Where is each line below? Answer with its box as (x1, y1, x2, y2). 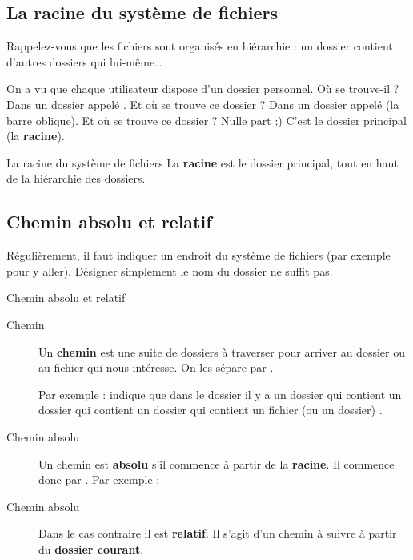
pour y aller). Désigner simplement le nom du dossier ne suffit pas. (6, 262, 333, 279)
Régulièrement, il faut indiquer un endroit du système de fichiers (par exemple (6, 247, 391, 264)
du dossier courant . (38, 540, 144, 557)
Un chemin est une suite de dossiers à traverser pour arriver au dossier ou (38, 343, 405, 360)
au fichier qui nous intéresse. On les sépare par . (38, 359, 274, 376)
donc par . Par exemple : (38, 471, 160, 488)
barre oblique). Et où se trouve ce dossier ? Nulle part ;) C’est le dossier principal (6, 111, 407, 128)
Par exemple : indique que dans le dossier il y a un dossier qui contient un (38, 385, 402, 402)
